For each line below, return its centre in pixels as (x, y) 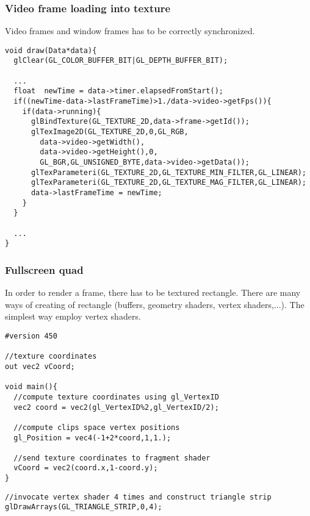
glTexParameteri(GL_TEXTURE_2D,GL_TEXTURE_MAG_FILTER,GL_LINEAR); (168, 183)
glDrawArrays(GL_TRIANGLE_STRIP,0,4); (84, 507)
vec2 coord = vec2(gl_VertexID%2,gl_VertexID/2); (116, 407)
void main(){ (31, 387)
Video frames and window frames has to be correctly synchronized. (130, 31)
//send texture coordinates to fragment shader (112, 458)
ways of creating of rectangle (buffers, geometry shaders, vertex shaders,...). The (155, 304)
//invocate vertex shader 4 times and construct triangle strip (138, 497)
